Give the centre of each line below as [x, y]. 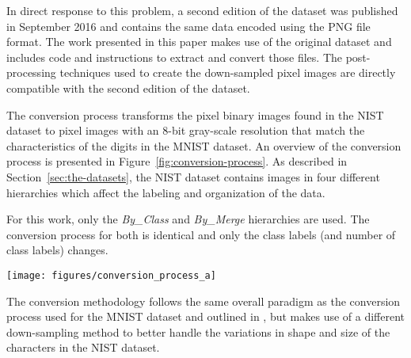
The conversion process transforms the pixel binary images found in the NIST [195, 114]
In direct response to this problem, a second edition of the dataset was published [202, 10]
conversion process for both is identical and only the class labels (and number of [201, 234]
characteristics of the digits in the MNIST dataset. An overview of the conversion [204, 145]
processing [31, 72]
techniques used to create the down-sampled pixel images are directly [228, 72]
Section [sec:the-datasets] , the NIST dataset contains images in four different [193, 176]
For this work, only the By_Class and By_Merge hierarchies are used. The [188, 219]
